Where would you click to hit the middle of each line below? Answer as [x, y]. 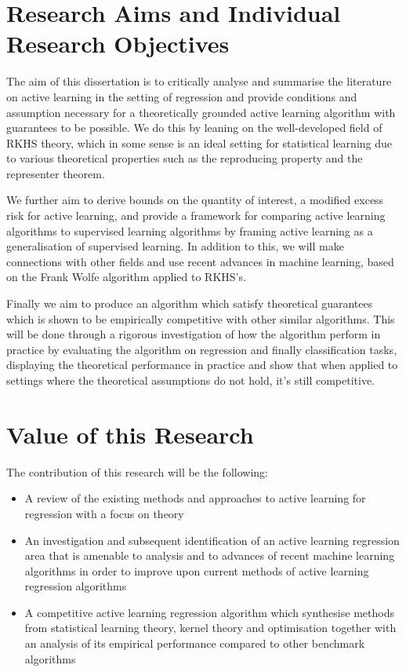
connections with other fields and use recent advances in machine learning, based [200, 261]
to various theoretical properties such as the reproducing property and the [185, 158]
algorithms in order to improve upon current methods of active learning [197, 570]
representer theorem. [56, 173]
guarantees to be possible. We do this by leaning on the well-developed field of [194, 128]
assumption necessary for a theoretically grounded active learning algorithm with [201, 112]
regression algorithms [76, 586]
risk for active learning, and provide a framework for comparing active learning [196, 215]
